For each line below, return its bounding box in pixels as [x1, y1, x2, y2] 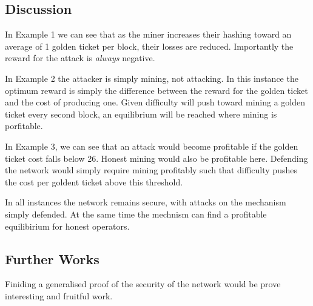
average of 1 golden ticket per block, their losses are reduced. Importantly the [5, 39, 294, 52]
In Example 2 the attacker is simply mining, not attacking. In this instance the [5, 72, 298, 84]
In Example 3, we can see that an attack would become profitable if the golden [5, 139, 298, 152]
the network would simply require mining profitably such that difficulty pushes [5, 164, 297, 176]
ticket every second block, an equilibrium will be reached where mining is [5, 107, 277, 120]
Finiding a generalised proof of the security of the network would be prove [5, 278, 281, 290]
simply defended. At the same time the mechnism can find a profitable [5, 207, 267, 220]
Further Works [5, 249, 99, 268]
